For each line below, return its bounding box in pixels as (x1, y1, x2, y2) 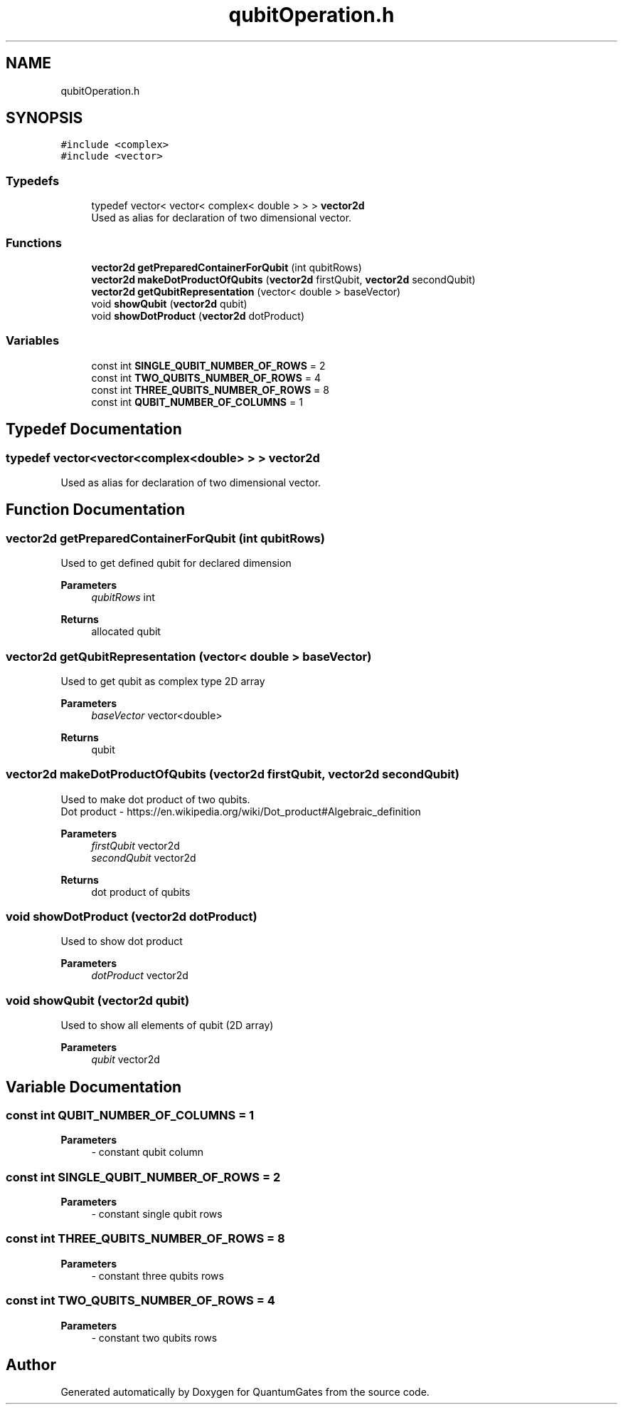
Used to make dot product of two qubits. (60, 793, 250, 805)
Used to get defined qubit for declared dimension (60, 557, 292, 570)
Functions (6, 235, 62, 250)
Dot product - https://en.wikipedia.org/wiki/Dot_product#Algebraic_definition (60, 805, 421, 818)
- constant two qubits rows (91, 1331, 218, 1344)
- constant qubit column (91, 1146, 204, 1159)
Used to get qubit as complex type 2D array (60, 674, 265, 687)
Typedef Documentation (6, 420, 182, 439)
